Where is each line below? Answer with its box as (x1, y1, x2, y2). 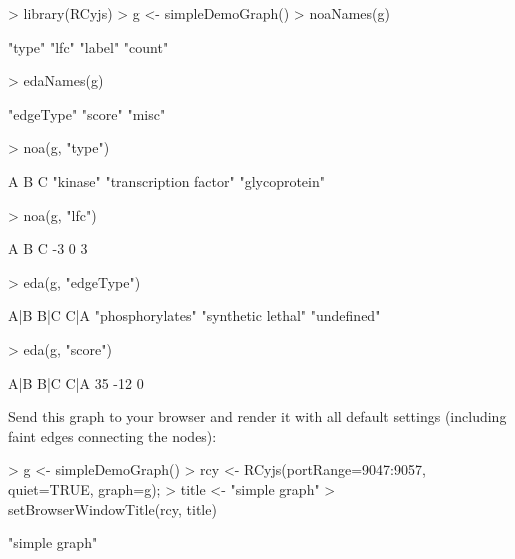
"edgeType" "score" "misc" (8, 103, 166, 124)
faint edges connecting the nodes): (8, 425, 217, 446)
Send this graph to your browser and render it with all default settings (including (8, 406, 507, 427)
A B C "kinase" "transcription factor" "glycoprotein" (8, 170, 325, 191)
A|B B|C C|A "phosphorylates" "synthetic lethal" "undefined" (8, 305, 381, 326)
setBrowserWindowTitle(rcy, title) (8, 498, 217, 519)
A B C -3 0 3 (8, 238, 88, 259)
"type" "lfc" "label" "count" (8, 36, 169, 57)
